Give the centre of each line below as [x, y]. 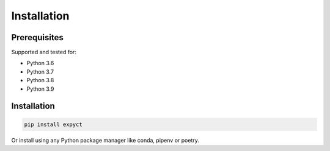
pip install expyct [53, 124]
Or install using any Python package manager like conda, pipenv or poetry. [105, 140]
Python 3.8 [40, 80]
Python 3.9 [40, 89]
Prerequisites [37, 37]
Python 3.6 [40, 63]
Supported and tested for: [44, 52]
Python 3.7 [40, 72]
